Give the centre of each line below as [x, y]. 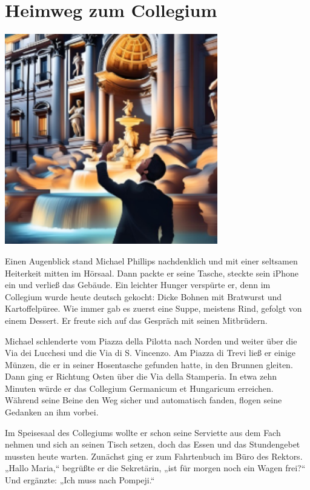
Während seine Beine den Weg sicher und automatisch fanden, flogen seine [143, 400]
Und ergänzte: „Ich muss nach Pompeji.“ [80, 480]
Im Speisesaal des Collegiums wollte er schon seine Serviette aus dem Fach [143, 432]
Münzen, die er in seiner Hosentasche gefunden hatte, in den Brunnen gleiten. [149, 364]
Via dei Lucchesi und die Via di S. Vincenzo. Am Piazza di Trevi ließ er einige [150, 353]
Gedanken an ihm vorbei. [52, 412]
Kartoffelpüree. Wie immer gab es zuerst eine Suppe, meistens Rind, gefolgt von [153, 308]
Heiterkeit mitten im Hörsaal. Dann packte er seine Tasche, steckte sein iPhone [152, 273]
